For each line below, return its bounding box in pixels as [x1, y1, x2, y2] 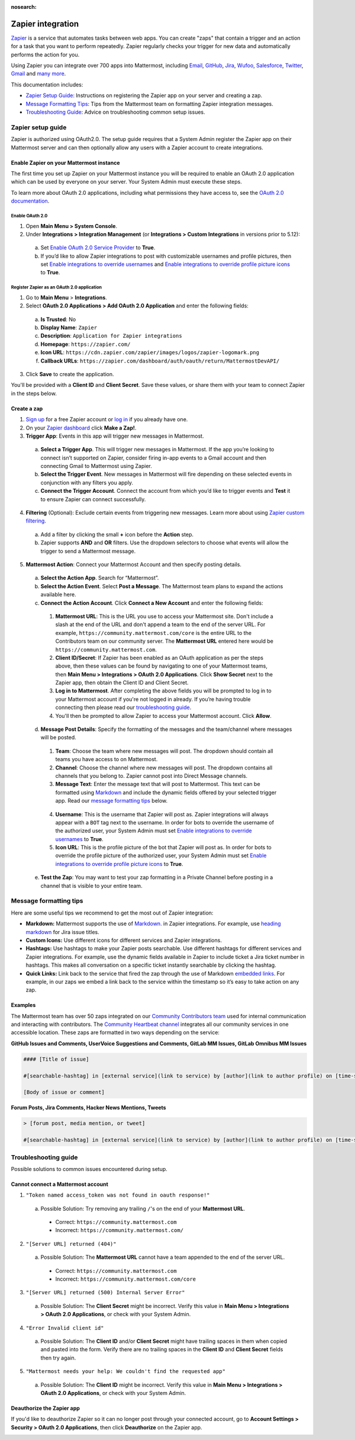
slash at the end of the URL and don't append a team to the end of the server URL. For [55, 621, 266, 628]
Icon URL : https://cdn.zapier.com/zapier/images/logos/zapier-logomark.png [40, 349, 260, 356]
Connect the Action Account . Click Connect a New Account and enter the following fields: [40, 599, 263, 607]
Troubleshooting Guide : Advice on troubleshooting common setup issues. [25, 108, 205, 116]
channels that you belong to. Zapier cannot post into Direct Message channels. [55, 772, 248, 779]
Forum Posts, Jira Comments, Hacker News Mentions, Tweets [11, 1104, 166, 1111]
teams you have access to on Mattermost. [55, 756, 158, 763]
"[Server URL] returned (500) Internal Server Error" [25, 1289, 185, 1296]
